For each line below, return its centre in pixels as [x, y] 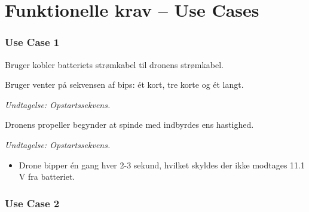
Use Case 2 [32, 203]
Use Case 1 [32, 42]
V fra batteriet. [47, 176]
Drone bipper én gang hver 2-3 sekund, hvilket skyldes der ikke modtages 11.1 [162, 165]
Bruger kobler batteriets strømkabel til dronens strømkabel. [114, 64]
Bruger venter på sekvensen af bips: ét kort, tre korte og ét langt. [124, 85]
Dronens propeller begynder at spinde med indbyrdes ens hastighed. [129, 125]
